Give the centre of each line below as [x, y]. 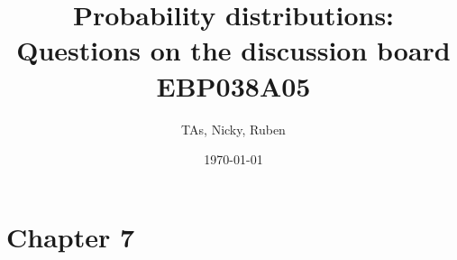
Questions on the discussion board [233, 50]
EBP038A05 [233, 85]
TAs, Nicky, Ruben [233, 129]
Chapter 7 [71, 236]
